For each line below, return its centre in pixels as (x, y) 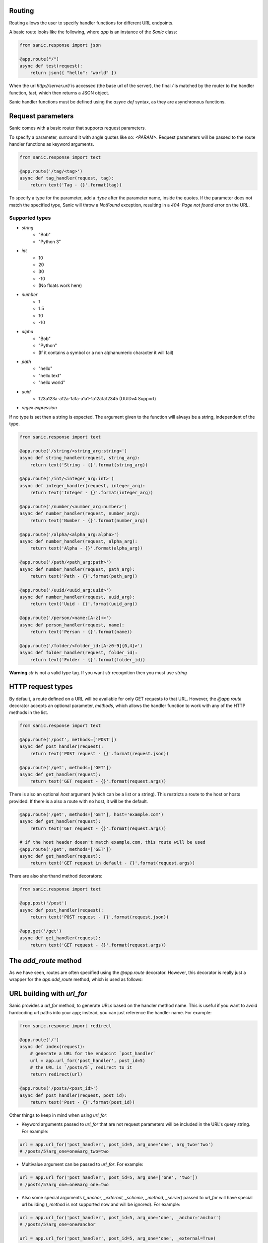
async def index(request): (52, 1046)
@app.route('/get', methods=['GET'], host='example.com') (92, 814)
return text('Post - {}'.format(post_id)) (82, 1102)
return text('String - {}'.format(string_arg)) (89, 465)
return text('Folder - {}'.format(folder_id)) (88, 660)
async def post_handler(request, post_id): (73, 1095)
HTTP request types (41, 687)
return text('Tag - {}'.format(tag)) (76, 185)
